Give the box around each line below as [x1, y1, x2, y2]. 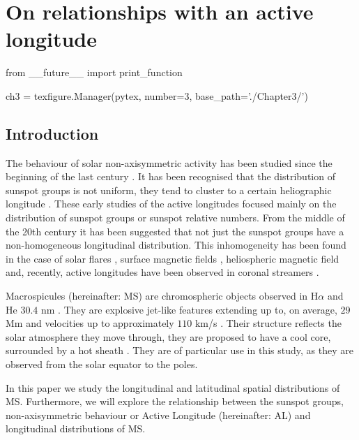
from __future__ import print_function [6, 65, 183, 80]
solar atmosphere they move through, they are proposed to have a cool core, [6, 329, 331, 344]
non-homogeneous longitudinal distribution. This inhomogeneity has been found [6, 237, 346, 252]
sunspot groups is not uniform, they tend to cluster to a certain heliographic [6, 182, 332, 197]
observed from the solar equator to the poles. [6, 357, 198, 372]
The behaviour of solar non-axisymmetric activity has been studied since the [6, 155, 333, 170]
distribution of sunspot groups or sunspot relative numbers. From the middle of [6, 210, 345, 225]
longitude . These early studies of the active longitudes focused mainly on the [6, 196, 337, 211]
